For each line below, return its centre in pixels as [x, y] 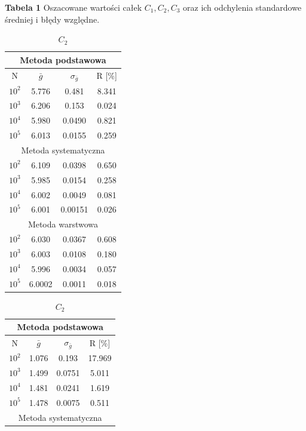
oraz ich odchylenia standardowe [242, 7]
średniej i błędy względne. [52, 19]
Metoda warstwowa [63, 224]
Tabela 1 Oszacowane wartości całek [74, 7]
